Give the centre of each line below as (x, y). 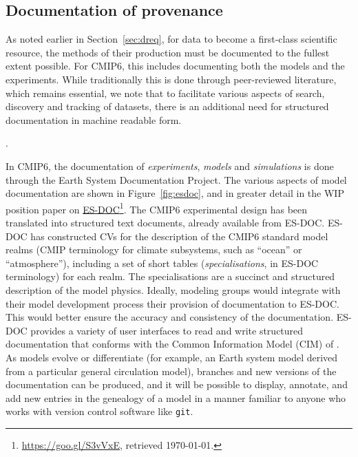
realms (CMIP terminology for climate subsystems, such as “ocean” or (154, 249)
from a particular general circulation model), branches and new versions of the (171, 371)
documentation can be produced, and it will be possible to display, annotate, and (177, 384)
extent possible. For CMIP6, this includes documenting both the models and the (175, 66)
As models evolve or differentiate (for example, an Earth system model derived (172, 357)
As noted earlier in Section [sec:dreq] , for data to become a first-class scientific (171, 39)
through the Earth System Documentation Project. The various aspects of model (176, 179)
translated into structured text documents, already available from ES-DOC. (165, 222)
